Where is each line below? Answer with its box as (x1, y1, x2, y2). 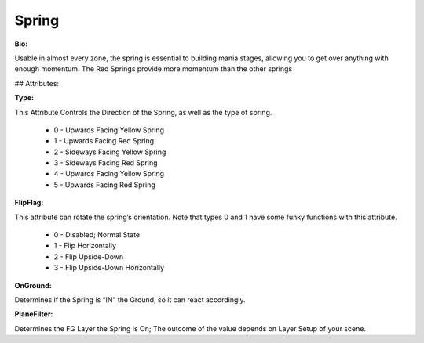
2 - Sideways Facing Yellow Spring (53, 147, 166, 157)
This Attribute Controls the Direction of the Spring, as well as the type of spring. (14, 107, 272, 117)
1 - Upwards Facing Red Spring (53, 136, 155, 146)
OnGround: (14, 280, 52, 290)
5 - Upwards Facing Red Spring (53, 180, 156, 190)
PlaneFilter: (14, 309, 53, 319)
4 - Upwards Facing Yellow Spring (53, 169, 165, 179)
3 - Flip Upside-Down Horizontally (53, 263, 165, 273)
